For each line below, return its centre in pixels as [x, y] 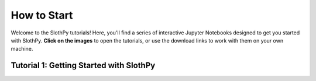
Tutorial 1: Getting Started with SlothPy [83, 66]
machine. [22, 49]
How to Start [42, 15]
